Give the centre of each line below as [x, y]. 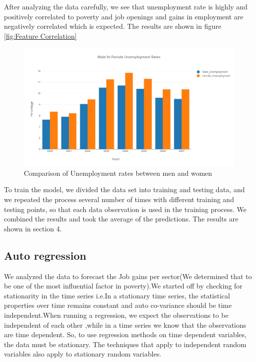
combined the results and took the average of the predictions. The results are [121, 219]
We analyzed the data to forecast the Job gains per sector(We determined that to [128, 276]
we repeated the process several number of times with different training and [119, 199]
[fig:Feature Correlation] [40, 36]
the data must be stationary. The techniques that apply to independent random [125, 344]
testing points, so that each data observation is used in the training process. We [125, 209]
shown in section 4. [33, 228]
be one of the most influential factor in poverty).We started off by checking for [123, 286]
